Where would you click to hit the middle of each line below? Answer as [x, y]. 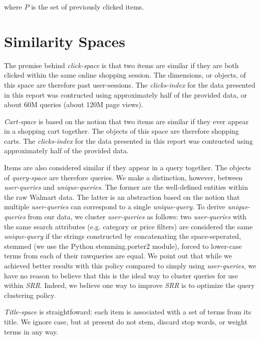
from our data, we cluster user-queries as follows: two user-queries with [137, 217]
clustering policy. [30, 295]
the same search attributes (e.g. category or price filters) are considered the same [128, 226]
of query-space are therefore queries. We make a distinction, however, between [123, 177]
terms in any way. [31, 331]
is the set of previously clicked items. [88, 7]
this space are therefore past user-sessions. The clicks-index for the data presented [130, 84]
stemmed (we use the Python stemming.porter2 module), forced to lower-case [123, 246]
